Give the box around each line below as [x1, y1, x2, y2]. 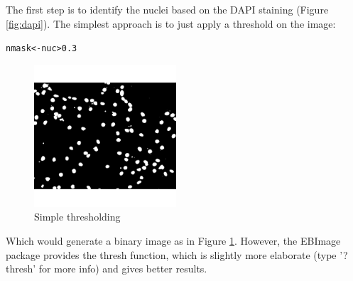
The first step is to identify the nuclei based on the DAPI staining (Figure [6, 2, 329, 16]
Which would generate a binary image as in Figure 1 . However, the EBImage [6, 233, 341, 248]
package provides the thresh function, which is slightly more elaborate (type [6, 247, 337, 262]
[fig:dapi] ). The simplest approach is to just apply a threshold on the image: [6, 16, 336, 31]
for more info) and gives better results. [38, 261, 207, 276]
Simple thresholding [34, 209, 121, 224]
